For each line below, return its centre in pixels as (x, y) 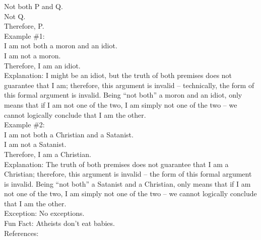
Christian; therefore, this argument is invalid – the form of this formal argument (128, 174)
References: (21, 233)
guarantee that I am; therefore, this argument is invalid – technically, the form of (129, 85)
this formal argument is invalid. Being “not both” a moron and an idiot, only (123, 95)
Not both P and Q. (34, 6)
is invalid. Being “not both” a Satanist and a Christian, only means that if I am (127, 183)
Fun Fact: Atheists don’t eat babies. (59, 223)
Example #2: (24, 125)
